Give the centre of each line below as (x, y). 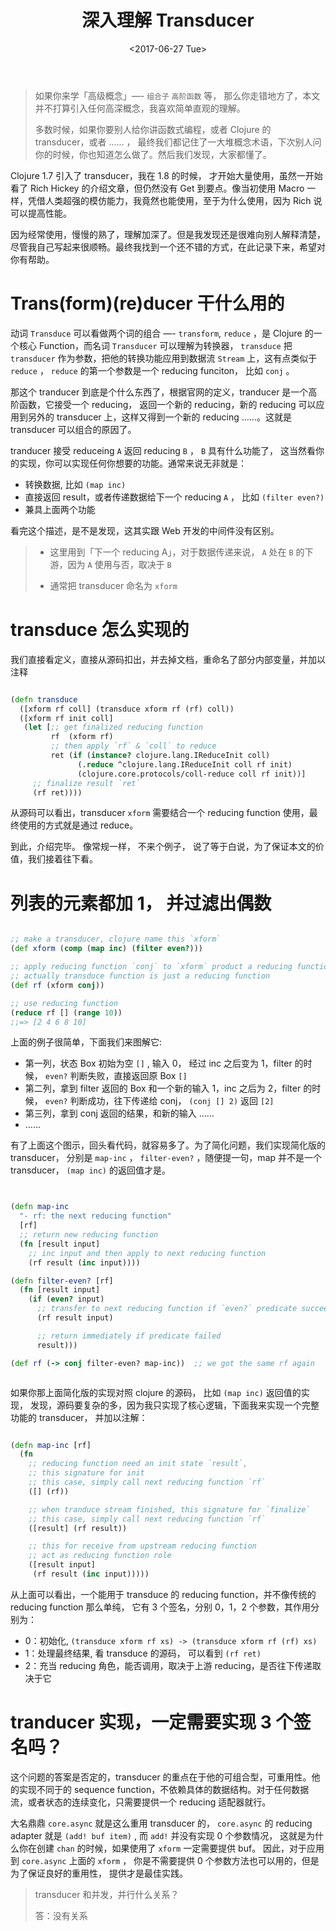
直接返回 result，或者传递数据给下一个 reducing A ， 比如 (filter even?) (174, 497)
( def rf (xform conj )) (57, 985)
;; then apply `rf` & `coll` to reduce (133, 746)
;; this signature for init (86, 1473)
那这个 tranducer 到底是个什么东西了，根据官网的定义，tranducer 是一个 (159, 392)
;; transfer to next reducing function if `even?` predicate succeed (184, 1309)
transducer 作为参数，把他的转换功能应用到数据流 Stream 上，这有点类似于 (164, 358)
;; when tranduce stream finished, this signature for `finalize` (169, 1509)
